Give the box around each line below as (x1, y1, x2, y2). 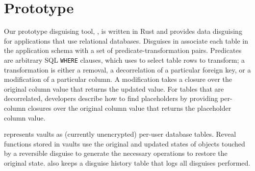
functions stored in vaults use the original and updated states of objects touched (4, 138, 245, 148)
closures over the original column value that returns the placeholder (27, 102, 231, 113)
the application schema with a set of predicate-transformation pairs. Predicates (4, 45, 242, 55)
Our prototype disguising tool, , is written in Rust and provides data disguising (4, 26, 242, 36)
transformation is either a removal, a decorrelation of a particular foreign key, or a (4, 64, 251, 74)
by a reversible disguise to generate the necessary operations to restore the (4, 148, 228, 158)
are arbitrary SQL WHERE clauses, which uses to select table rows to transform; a (4, 54, 245, 65)
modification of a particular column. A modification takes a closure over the (4, 74, 232, 84)
